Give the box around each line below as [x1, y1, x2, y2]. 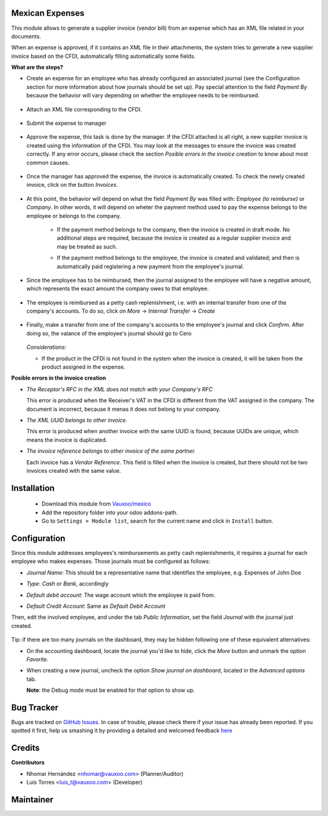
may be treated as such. [56, 243, 118, 250]
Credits [11, 743, 40, 753]
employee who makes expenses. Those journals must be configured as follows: [11, 557, 211, 565]
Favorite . [26, 655, 49, 663]
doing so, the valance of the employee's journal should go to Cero [26, 329, 192, 337]
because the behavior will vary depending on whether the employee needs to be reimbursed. [26, 92, 260, 99]
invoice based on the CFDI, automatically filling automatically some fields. [11, 52, 196, 60]
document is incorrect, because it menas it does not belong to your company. [26, 405, 221, 413]
